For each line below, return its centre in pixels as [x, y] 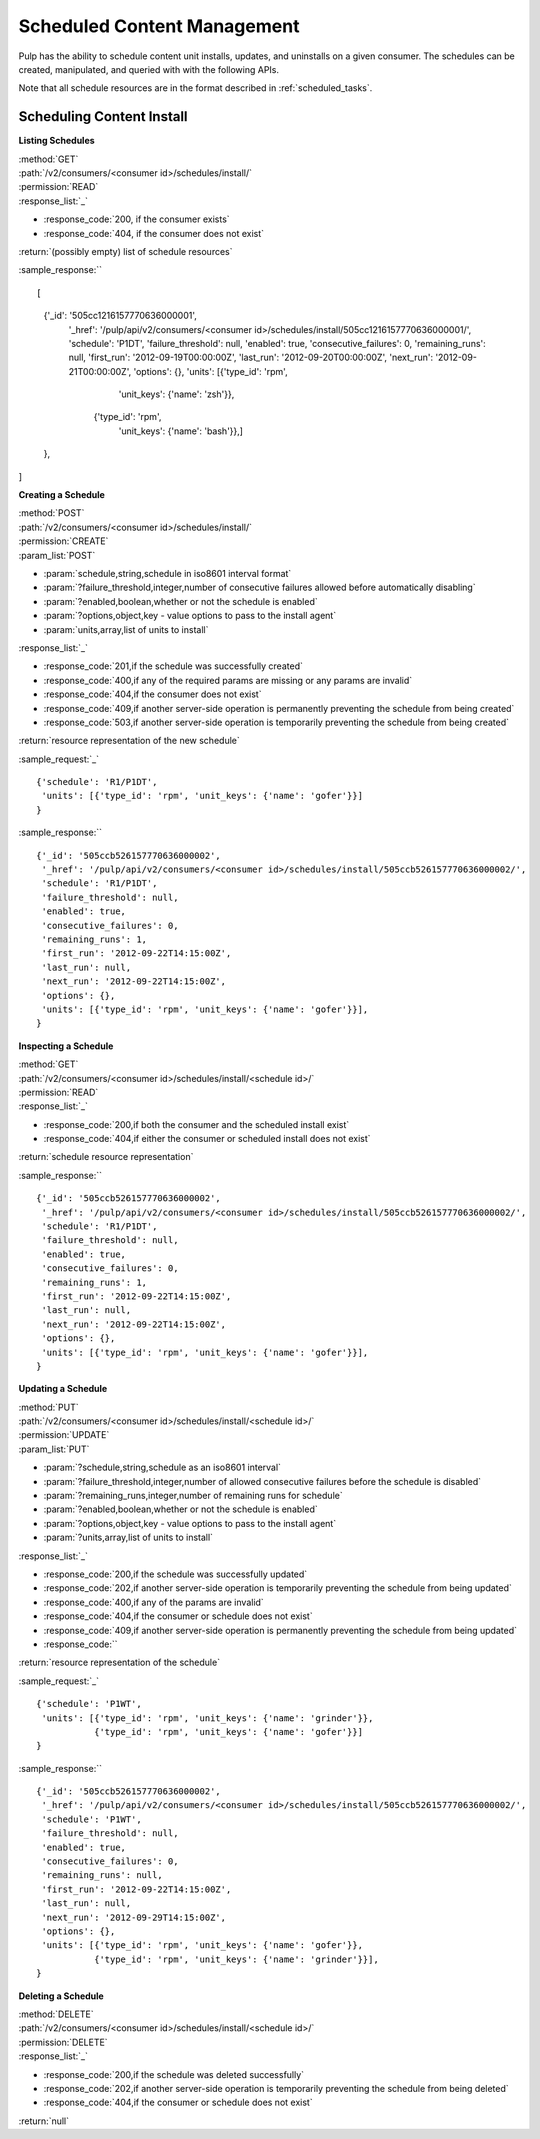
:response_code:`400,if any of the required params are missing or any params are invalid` [228, 680]
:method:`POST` [51, 513]
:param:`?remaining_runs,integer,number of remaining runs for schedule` [193, 1496]
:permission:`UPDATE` [64, 1435]
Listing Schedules [56, 141]
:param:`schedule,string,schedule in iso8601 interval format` [167, 573]
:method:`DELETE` [56, 2014]
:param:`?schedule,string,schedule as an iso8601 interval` [162, 1467]
